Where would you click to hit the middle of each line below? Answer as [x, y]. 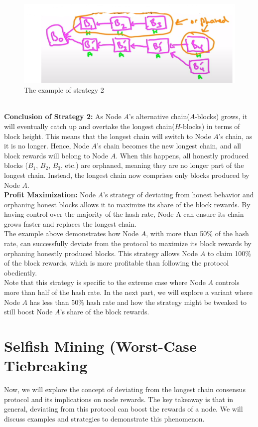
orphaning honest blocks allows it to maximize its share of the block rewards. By [127, 204]
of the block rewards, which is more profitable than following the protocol [117, 263]
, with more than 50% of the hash [197, 233]
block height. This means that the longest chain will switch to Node [108, 136]
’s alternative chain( [159, 116]
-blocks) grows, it [221, 116]
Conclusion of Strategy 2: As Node [63, 116]
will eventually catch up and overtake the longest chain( [89, 126]
